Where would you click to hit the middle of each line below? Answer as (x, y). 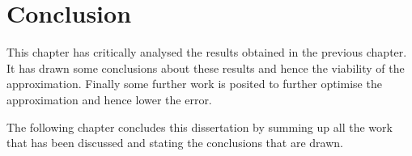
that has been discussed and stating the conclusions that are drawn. (175, 143)
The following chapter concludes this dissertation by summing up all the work (200, 126)
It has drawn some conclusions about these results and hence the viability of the (206, 67)
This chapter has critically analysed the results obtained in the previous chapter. (207, 52)
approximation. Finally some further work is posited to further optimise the (194, 84)
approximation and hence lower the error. (109, 99)
